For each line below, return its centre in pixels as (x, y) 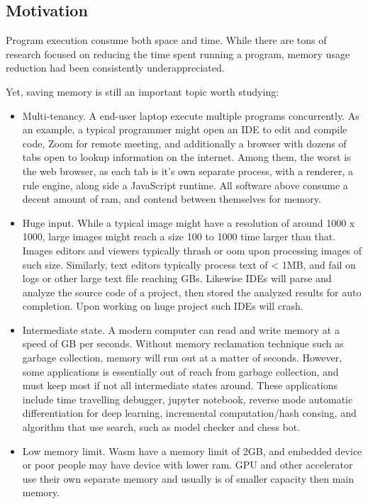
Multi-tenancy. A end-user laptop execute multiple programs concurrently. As (191, 115)
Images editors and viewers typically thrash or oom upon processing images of (192, 250)
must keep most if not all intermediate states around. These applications (180, 385)
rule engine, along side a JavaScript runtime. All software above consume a (185, 185)
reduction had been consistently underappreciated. (115, 68)
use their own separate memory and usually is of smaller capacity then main (188, 478)
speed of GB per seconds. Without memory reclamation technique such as (183, 343)
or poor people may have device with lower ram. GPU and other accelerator (188, 465)
